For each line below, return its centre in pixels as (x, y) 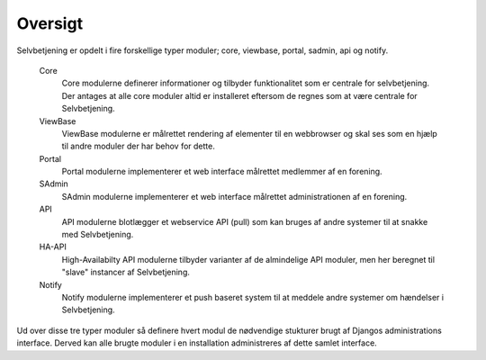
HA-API (53, 247)
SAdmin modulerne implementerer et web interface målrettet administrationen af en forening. (234, 196)
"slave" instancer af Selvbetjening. (126, 272)
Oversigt (50, 23)
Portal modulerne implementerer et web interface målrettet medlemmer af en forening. (222, 172)
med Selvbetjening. (98, 235)
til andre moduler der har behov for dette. (138, 146)
